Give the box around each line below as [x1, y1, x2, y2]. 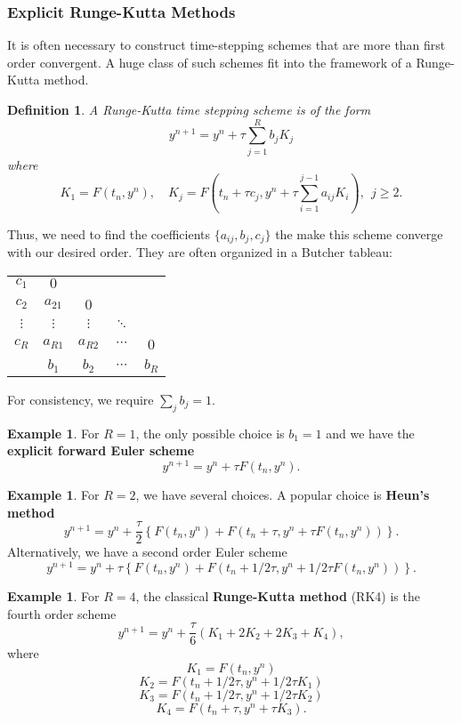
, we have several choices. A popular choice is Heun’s [135, 486, 430, 504]
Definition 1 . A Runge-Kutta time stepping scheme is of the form [7, 100, 371, 118]
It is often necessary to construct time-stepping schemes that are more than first [7, 36, 446, 54]
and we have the [326, 423, 415, 442]
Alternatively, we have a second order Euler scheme [7, 542, 287, 561]
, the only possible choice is [135, 423, 285, 442]
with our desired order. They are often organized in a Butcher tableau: [7, 243, 393, 261]
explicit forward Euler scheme [7, 441, 195, 460]
